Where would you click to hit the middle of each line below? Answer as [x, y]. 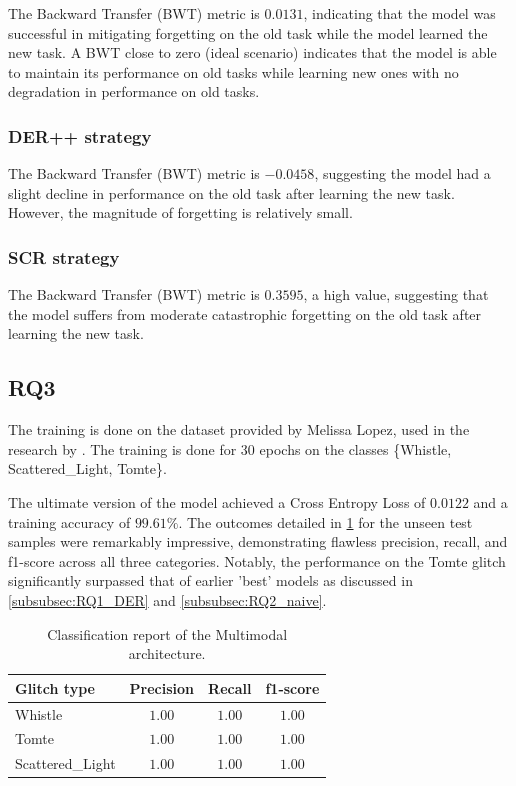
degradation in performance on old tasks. [134, 91]
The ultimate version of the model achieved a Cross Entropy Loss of [217, 501]
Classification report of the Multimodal [167, 633]
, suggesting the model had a [402, 173]
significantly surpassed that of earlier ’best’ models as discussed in [210, 580]
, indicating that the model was [399, 13]
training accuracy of [69, 521]
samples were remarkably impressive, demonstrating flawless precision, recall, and [258, 541]
